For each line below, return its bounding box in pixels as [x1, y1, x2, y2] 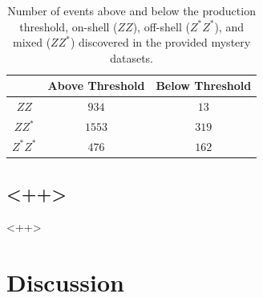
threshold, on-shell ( [19, 18, 118, 35]
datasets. [110, 49, 154, 66]
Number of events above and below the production [7, 2, 256, 18]
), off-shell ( [132, 18, 190, 35]
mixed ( [13, 34, 51, 51]
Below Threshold [156, 77, 252, 94]
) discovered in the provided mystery [70, 34, 251, 51]
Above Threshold [47, 77, 145, 94]
